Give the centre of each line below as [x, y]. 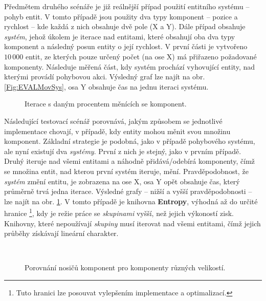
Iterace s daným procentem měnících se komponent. [106, 104]
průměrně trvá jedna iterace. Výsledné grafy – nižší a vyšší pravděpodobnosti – [128, 191]
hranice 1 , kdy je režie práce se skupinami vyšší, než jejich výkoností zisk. [119, 212]
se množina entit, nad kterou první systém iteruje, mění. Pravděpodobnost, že [126, 171]
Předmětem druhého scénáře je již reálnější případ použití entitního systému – [127, 6]
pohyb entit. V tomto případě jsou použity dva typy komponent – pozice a [121, 16]
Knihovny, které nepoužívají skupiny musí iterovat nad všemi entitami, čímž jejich [132, 223]
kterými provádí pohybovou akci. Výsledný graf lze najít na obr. [105, 77]
